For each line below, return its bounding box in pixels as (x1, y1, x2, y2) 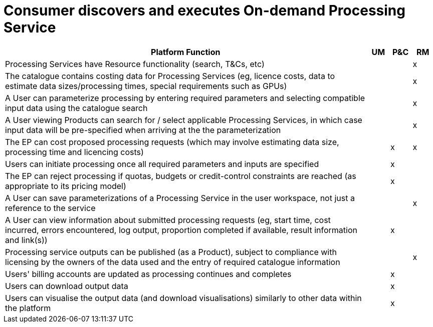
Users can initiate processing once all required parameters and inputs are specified (5, 158, 319, 169)
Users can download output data (5, 280, 128, 291)
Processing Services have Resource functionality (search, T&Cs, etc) (5, 58, 265, 69)
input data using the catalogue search (5, 102, 148, 113)
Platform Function (151, 46, 221, 57)
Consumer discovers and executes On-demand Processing (4, 2, 405, 19)
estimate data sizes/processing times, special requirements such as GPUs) (5, 80, 287, 91)
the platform (5, 302, 51, 313)
